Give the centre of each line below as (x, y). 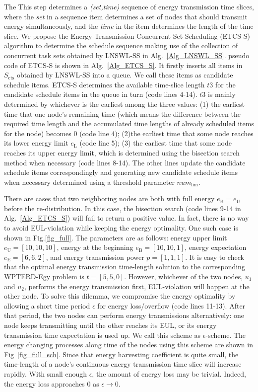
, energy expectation (216, 247)
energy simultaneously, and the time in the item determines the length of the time (129, 26)
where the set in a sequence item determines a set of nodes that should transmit (126, 16)
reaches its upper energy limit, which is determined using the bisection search (122, 152)
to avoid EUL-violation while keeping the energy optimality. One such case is (121, 228)
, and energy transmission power (95, 257)
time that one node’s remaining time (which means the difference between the (122, 114)
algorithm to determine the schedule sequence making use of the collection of (121, 45)
